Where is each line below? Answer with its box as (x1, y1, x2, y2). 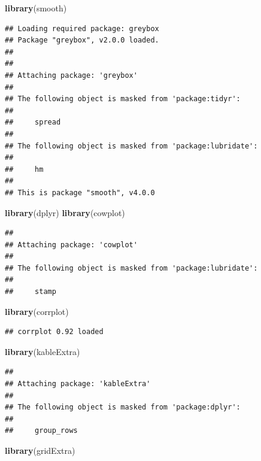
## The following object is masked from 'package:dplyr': (5, 403, 241, 412)
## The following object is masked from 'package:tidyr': (5, 95, 241, 104)
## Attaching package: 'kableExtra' (5, 380, 151, 389)
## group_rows (5, 426, 78, 435)
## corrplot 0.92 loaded (5, 327, 104, 336)
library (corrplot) (5, 305, 69, 317)
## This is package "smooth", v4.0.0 (5, 188, 155, 197)
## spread (5, 118, 61, 127)
